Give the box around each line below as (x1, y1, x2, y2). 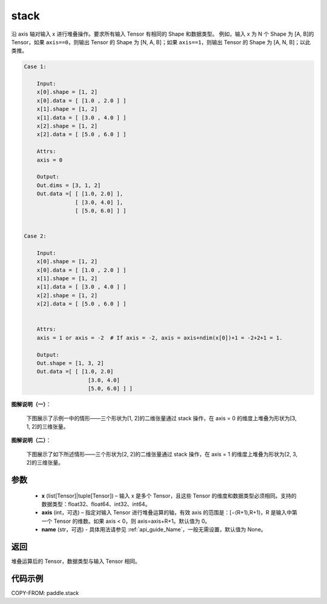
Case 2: (24, 233, 47, 240)
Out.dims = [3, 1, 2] (36, 182, 101, 189)
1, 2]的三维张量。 (26, 422, 69, 430)
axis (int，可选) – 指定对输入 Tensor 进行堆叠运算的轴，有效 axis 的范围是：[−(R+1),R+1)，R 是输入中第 (41, 509, 298, 516)
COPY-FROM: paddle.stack (11, 589, 79, 596)
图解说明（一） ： (11, 401, 51, 408)
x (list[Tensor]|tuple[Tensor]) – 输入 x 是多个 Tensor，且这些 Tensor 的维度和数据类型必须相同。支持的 (41, 492, 297, 499)
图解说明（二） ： (11, 436, 51, 444)
